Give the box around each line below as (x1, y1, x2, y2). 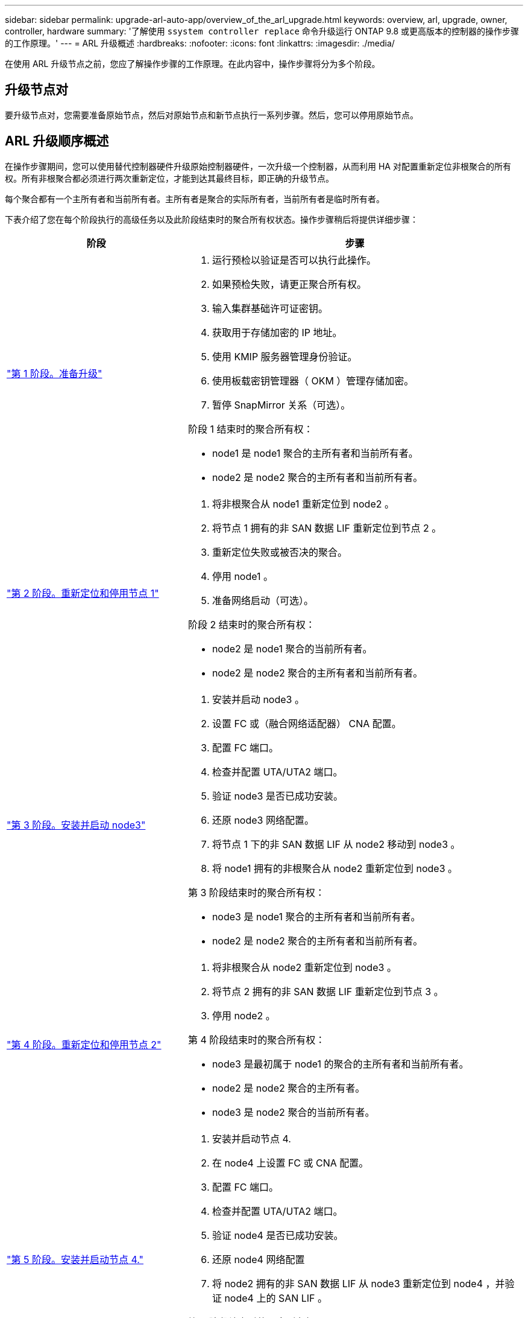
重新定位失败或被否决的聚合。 (212, 546, 347, 558)
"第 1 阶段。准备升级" (7, 367, 102, 380)
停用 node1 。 (212, 570, 274, 582)
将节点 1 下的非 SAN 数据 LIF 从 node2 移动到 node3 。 (212, 838, 460, 850)
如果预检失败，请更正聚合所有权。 (212, 278, 366, 290)
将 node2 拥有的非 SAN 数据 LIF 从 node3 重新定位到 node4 (212, 1277, 483, 1290)
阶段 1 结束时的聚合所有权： (187, 422, 313, 435)
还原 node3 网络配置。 (212, 813, 314, 826)
